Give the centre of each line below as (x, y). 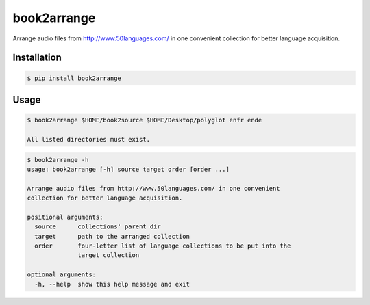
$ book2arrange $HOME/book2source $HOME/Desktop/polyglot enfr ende (145, 120)
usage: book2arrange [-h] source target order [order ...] (128, 169)
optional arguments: (61, 275)
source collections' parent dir (98, 227)
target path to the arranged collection (112, 236)
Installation (37, 58)
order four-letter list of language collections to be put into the (163, 246)
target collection (109, 255)
